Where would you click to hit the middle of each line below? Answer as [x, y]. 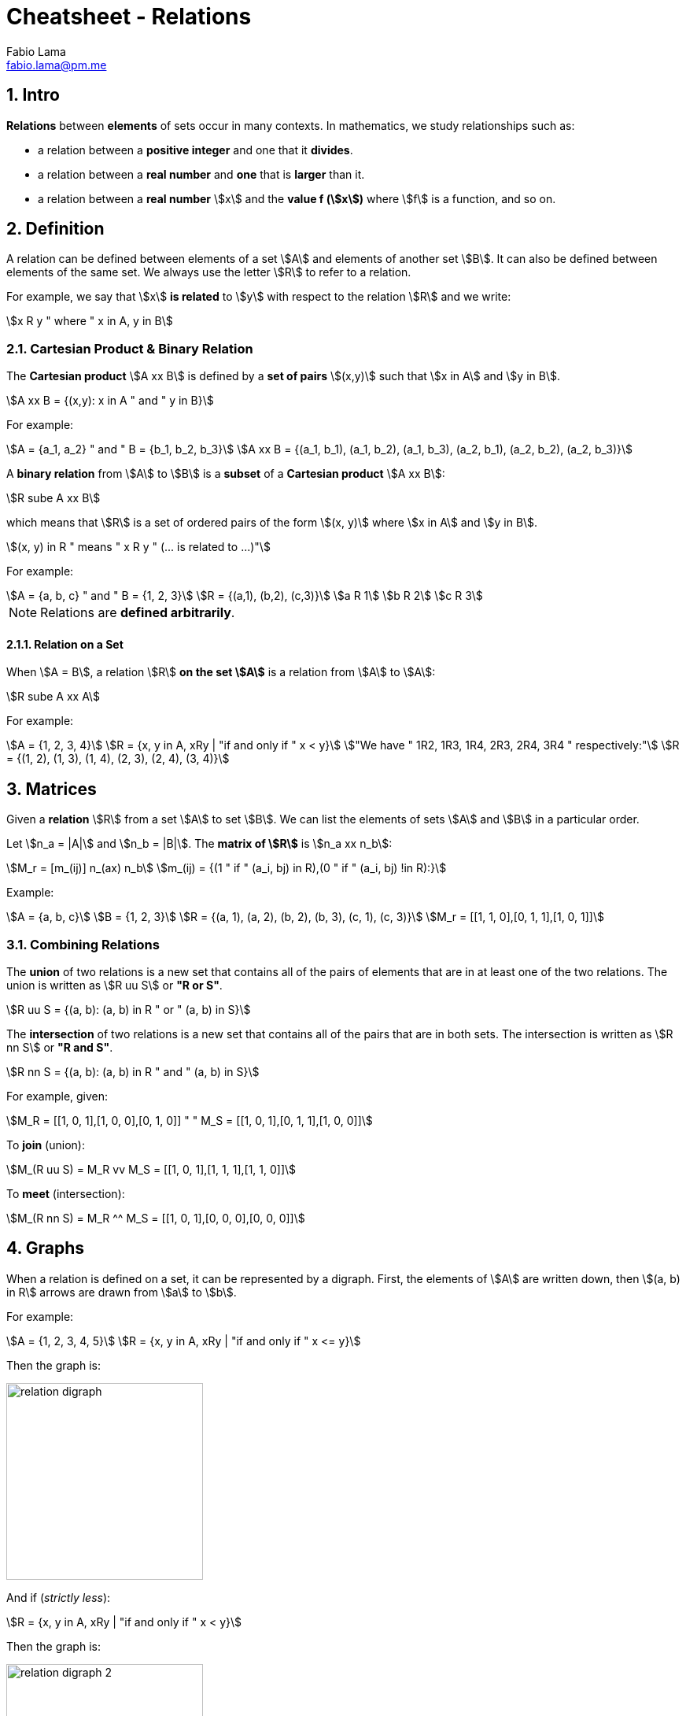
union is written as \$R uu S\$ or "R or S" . [114, 985]
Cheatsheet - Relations [129, 17]
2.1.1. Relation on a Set [65, 644]
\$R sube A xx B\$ [53, 498]
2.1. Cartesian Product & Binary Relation [130, 348]
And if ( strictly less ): [59, 1597]
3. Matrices [52, 789]
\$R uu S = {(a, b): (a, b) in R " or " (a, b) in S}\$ [129, 1010]
